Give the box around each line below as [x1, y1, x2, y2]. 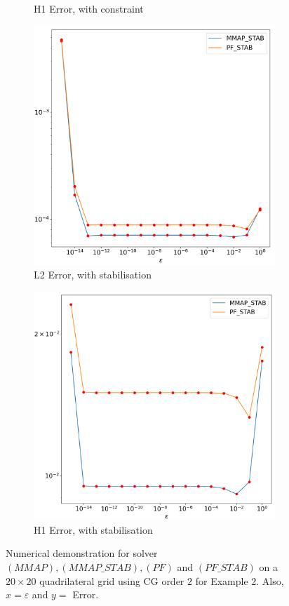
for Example [195, 573, 248, 588]
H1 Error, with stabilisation [34, 522, 153, 537]
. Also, [256, 573, 284, 588]
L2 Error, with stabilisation [34, 267, 152, 282]
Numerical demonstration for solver [6, 546, 158, 560]
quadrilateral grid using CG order [39, 573, 184, 588]
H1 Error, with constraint [34, 1, 144, 15]
